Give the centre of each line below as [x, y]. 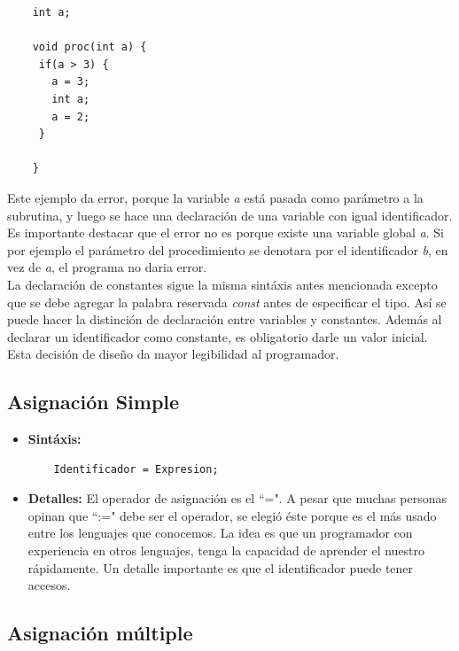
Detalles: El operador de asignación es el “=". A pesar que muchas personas [237, 498]
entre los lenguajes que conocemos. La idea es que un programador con [220, 533]
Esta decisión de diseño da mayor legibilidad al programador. [173, 354]
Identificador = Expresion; [136, 469]
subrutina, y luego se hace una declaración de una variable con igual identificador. [230, 215]
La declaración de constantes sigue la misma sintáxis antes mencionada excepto [222, 284]
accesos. [49, 585]
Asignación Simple [93, 402]
